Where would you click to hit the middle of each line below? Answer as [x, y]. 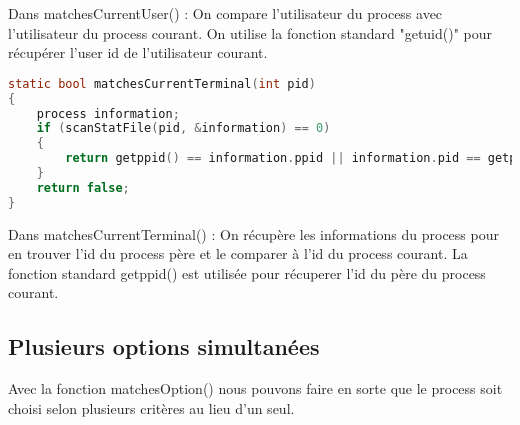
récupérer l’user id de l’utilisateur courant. [138, 52]
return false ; [83, 187]
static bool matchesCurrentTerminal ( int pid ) [162, 83]
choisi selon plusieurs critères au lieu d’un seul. [151, 407]
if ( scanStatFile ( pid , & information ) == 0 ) [183, 128]
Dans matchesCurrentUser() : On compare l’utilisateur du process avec [225, 13]
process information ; [108, 113]
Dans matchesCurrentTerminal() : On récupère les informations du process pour [253, 233]
